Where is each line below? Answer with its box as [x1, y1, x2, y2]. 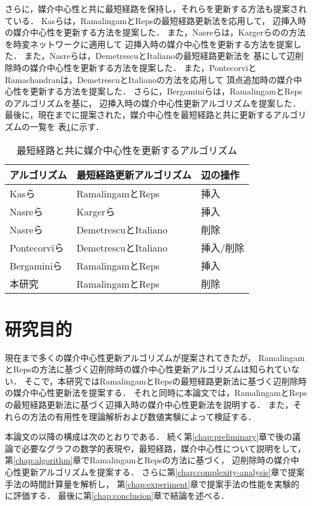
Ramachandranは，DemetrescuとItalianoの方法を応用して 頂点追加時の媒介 [5, 73, 294, 85]
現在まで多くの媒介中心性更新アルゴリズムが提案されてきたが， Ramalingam [5, 351, 305, 363]
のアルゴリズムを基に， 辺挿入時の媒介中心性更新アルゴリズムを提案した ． [5, 96, 301, 109]
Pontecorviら [10, 240, 64, 255]
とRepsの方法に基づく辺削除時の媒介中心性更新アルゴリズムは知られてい [5, 363, 291, 375]
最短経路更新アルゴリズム [76, 167, 192, 182]
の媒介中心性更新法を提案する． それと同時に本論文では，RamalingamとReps [5, 386, 307, 399]
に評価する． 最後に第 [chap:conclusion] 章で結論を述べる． [5, 489, 229, 502]
